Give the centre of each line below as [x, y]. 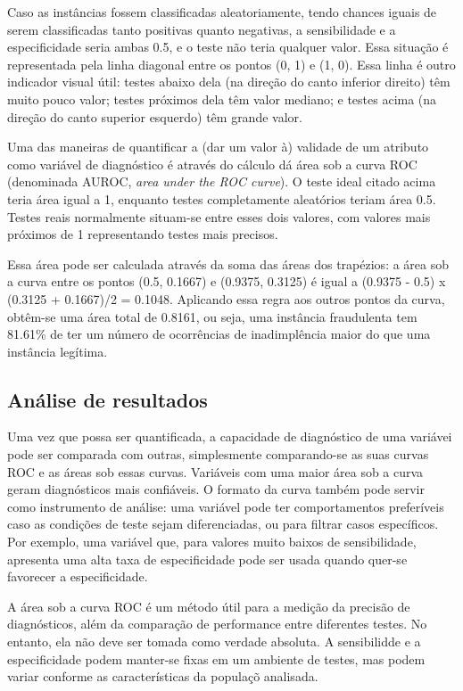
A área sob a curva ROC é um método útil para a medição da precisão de [209, 606]
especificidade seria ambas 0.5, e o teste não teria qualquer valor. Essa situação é [228, 47]
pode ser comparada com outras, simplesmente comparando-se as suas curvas [218, 454]
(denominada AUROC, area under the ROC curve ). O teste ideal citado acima [222, 181]
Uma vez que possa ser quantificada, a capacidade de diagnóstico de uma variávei [230, 436]
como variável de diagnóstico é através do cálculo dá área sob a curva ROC [212, 164]
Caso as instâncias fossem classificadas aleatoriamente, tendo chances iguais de [222, 12]
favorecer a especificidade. [78, 576]
